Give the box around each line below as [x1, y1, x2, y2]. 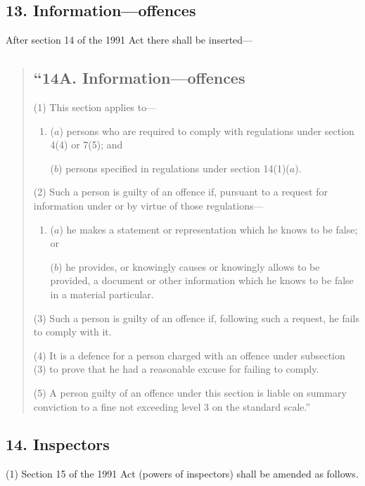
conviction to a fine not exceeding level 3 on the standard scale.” [33, 399, 311, 414]
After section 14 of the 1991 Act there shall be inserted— [6, 32, 253, 47]
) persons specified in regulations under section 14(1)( [58, 160, 290, 175]
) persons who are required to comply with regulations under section [59, 123, 354, 138]
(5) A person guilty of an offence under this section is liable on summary [33, 385, 347, 399]
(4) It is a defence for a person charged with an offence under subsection [33, 347, 345, 362]
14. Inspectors [6, 433, 110, 455]
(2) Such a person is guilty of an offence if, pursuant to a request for [33, 184, 328, 199]
